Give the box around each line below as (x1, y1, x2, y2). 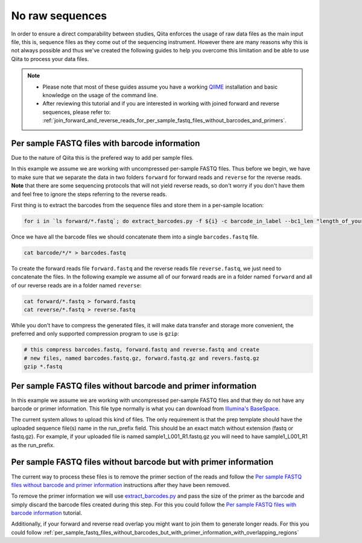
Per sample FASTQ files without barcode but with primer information (11, 457, 274, 467)
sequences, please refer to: (42, 108, 111, 116)
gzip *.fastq (24, 363, 63, 370)
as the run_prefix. (11, 441, 55, 448)
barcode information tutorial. (11, 509, 83, 516)
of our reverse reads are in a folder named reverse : (11, 281, 142, 289)
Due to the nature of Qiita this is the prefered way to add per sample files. (11, 154, 194, 161)
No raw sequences (11, 9, 107, 22)
